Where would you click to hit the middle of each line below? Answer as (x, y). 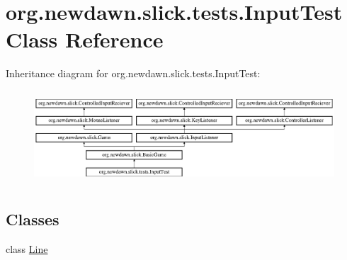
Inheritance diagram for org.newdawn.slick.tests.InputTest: (133, 73)
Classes (33, 219)
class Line (27, 248)
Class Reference (85, 39)
